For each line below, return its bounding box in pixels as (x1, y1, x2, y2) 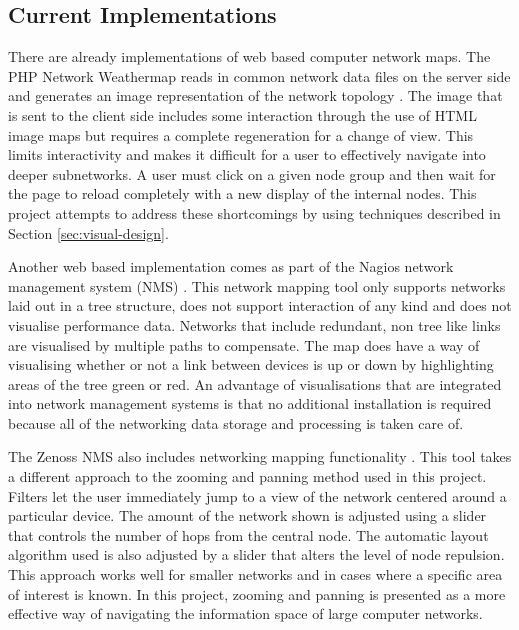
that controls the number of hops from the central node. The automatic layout (8, 524, 489, 545)
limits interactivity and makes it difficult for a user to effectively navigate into (8, 144, 486, 165)
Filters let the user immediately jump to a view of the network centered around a (8, 485, 507, 506)
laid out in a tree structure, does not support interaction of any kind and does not (8, 295, 512, 316)
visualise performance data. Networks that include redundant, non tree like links (8, 314, 501, 335)
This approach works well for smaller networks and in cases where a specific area (8, 564, 503, 585)
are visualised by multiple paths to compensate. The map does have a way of (8, 334, 480, 355)
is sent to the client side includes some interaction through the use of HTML (8, 104, 477, 125)
